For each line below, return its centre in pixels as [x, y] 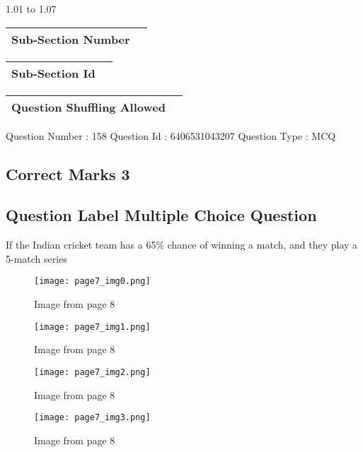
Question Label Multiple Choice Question [161, 215]
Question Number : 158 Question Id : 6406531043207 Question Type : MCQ [171, 135]
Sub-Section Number [71, 39]
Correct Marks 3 [68, 173]
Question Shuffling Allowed [88, 107]
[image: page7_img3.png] [92, 418]
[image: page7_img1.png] [92, 327]
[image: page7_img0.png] [92, 281]
